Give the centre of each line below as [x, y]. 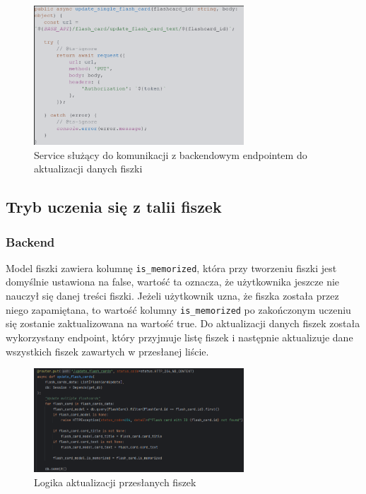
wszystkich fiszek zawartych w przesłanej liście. [107, 351]
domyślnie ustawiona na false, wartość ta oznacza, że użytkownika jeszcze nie [173, 282]
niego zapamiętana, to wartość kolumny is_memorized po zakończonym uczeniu [178, 309]
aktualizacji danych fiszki [88, 169]
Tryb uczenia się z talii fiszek [114, 207]
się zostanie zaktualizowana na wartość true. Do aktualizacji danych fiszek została [183, 323]
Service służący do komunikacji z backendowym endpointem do [171, 154]
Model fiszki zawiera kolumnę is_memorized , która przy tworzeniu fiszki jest [171, 267]
